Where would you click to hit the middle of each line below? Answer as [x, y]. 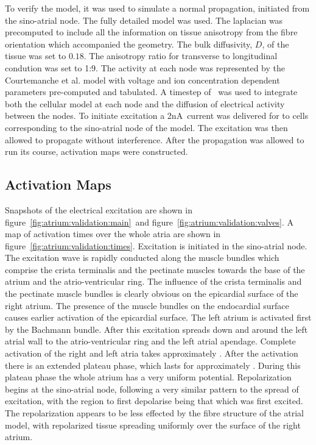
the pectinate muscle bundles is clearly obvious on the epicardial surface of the [152, 294]
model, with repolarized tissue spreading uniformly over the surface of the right [153, 425]
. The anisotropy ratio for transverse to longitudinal [181, 56]
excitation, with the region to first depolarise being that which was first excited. [154, 401]
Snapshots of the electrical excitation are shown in [99, 209]
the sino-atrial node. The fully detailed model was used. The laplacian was [144, 20]
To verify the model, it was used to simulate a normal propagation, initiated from [157, 8]
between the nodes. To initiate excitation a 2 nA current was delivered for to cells [157, 116]
